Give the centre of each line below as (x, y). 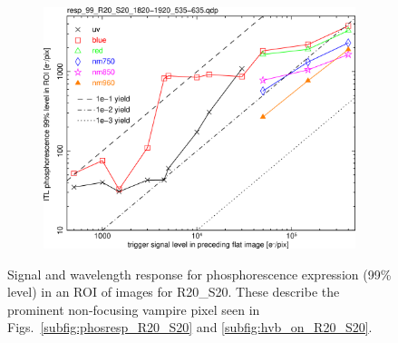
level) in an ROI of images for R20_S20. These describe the (174, 292)
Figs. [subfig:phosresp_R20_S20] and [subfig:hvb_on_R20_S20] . (190, 327)
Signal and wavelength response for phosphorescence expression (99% (199, 274)
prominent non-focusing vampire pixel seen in (134, 309)
